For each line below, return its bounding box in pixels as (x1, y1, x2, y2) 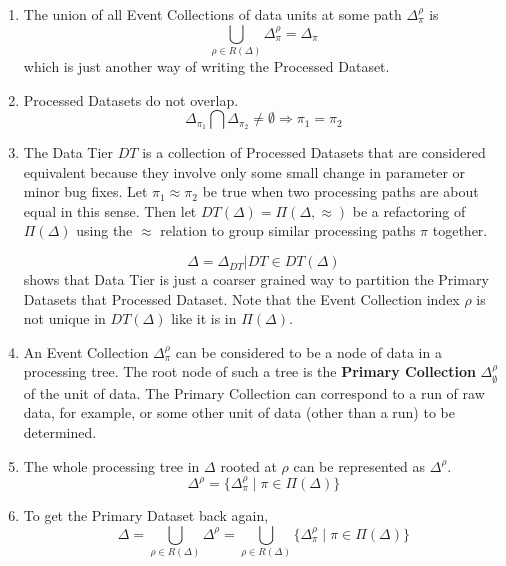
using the (76, 220, 133, 241)
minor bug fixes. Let (23, 181, 148, 202)
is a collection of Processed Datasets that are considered (142, 142, 486, 163)
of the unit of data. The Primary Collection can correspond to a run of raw (23, 382, 485, 403)
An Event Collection (23, 341, 149, 362)
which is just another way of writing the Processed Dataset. (23, 55, 390, 76)
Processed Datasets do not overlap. (23, 89, 239, 110)
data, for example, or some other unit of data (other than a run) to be (23, 402, 455, 423)
